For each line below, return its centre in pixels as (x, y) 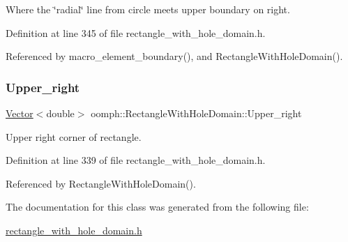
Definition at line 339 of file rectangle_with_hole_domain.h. (136, 160)
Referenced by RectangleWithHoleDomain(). (101, 183)
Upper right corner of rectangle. (74, 136)
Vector (20, 113)
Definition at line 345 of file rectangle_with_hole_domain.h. (136, 32)
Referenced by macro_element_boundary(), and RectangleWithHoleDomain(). (174, 56)
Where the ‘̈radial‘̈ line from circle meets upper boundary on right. (148, 9)
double (60, 113)
